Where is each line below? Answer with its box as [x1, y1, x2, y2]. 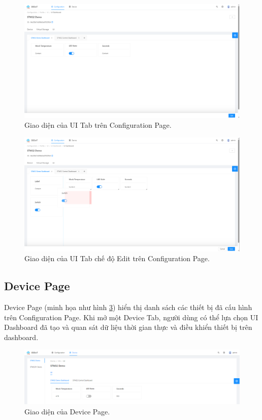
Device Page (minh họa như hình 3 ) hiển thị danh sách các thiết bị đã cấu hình [4, 302, 252, 313]
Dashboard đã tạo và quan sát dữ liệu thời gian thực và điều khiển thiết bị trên [4, 322, 252, 332]
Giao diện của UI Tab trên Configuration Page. [24, 120, 172, 130]
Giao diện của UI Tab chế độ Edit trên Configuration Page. [24, 253, 210, 264]
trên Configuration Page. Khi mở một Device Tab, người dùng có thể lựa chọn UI [4, 312, 258, 322]
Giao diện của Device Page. [24, 406, 110, 416]
